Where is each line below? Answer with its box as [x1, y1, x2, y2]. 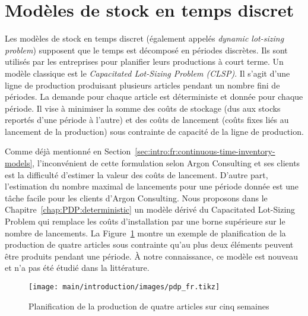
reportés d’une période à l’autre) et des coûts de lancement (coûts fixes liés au [5, 113, 289, 126]
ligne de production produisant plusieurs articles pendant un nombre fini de [5, 78, 280, 91]
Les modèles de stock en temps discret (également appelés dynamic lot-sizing [5, 32, 284, 45]
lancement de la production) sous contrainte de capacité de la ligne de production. [5, 125, 304, 137]
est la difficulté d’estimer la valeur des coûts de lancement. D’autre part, [5, 168, 268, 181]
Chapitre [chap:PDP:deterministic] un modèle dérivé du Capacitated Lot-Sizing [5, 203, 296, 216]
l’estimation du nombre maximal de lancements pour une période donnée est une [5, 180, 299, 192]
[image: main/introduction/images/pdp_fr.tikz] [28, 283, 220, 291]
